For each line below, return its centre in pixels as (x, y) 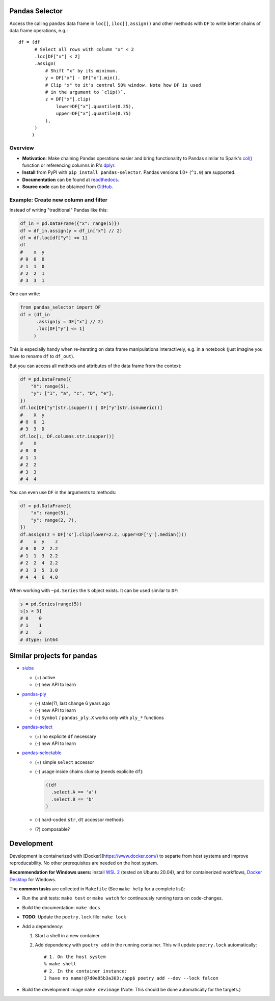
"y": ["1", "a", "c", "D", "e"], (73, 393)
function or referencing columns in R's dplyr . (69, 165)
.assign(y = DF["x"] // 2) (70, 322)
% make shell (60, 964)
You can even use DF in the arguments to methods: (63, 493)
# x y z (39, 541)
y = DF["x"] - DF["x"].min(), (83, 78)
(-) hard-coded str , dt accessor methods (79, 820)
